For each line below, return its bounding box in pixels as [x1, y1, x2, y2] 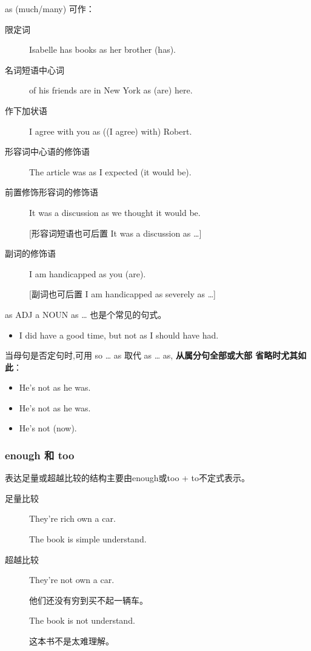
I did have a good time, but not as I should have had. [19, 328, 219, 341]
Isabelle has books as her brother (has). [29, 43, 176, 56]
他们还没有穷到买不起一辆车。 [29, 593, 148, 606]
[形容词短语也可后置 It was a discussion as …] [29, 226, 202, 239]
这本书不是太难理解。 [29, 635, 114, 647]
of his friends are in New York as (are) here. [29, 84, 193, 96]
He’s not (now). [19, 422, 77, 434]
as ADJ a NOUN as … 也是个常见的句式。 [5, 308, 167, 320]
